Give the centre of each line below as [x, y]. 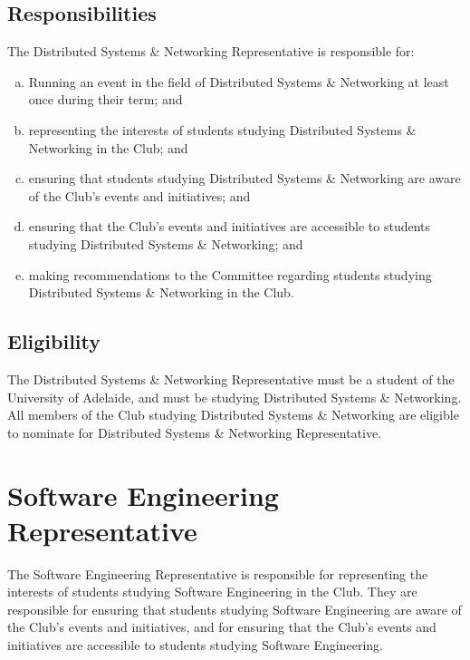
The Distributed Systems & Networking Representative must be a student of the [231, 379]
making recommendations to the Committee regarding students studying [230, 274]
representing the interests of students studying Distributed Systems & [222, 129]
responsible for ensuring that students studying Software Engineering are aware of [235, 609]
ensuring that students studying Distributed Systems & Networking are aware [245, 178]
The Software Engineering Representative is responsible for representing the [218, 573]
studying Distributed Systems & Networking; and [166, 243]
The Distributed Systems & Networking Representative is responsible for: [211, 51]
